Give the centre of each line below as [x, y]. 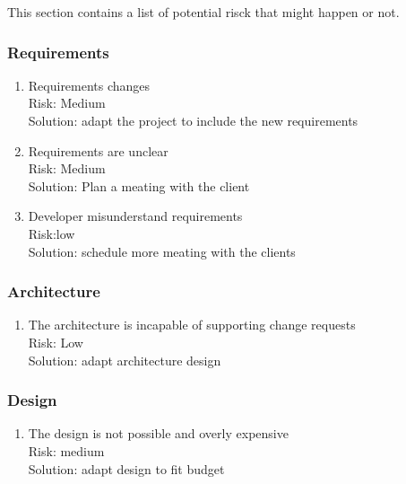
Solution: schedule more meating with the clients [162, 251]
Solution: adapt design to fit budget [126, 468]
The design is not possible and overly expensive [158, 433]
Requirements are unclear [98, 150]
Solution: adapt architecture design [125, 360]
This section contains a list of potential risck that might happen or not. [203, 12]
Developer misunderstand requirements [135, 216]
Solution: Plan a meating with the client [139, 185]
